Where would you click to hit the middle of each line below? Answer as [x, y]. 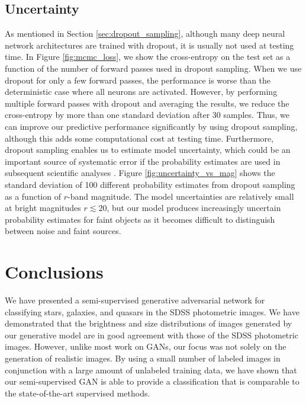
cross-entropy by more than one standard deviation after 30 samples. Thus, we [147, 115]
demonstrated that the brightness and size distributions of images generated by [149, 323]
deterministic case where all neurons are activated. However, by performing [141, 92]
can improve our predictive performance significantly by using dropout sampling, [151, 126]
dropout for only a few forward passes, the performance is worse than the [138, 80]
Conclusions [54, 272]
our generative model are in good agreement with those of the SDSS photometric [152, 335]
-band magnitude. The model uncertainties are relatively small [181, 196]
